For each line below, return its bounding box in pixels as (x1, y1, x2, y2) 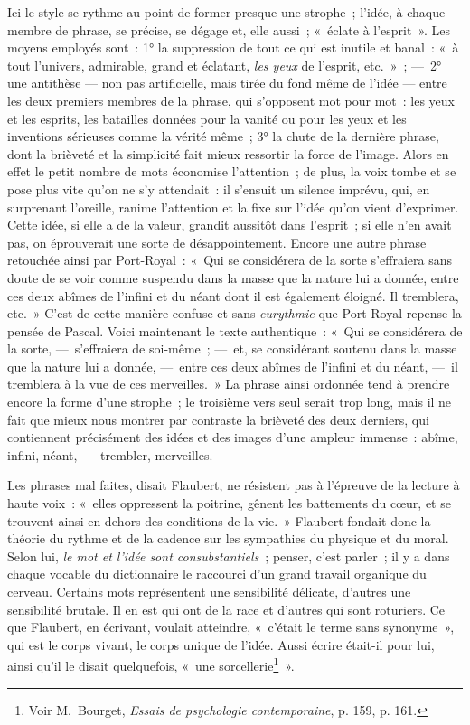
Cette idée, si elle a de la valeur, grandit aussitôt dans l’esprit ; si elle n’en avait (7, 215, 452, 234)
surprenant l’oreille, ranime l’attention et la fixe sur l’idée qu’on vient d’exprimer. (7, 197, 459, 216)
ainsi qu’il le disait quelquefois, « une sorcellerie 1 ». (7, 654, 295, 675)
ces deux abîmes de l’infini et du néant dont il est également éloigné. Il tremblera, (7, 286, 459, 305)
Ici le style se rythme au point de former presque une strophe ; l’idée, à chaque (7, 3, 446, 21)
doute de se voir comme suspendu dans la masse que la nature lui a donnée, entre (7, 268, 459, 287)
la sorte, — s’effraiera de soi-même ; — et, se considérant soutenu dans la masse (7, 339, 457, 358)
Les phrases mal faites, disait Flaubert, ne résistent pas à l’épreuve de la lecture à (7, 475, 460, 494)
